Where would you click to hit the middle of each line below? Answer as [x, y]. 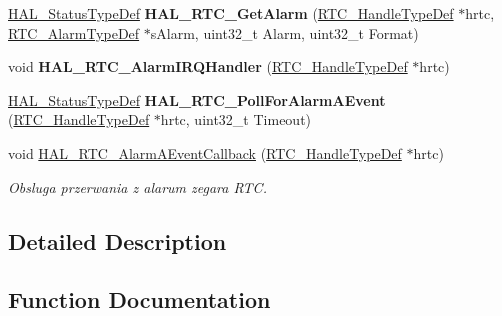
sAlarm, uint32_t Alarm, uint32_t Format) [284, 32]
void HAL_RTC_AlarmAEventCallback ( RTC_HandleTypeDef [205, 152]
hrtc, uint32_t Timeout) [236, 119]
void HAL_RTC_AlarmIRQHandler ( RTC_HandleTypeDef [208, 66]
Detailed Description [117, 240]
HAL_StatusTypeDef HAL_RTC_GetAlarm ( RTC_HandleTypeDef [231, 13]
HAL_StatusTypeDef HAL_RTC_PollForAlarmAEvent [197, 99]
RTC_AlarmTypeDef [74, 32]
